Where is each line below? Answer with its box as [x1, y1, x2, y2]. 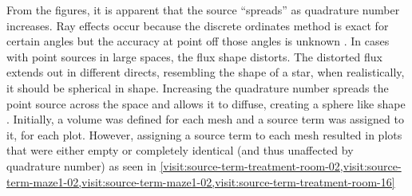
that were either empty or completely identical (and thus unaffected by [6, 142, 354, 159]
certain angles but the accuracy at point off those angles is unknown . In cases [6, 33, 390, 49]
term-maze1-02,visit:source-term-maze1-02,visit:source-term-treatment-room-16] [6, 173, 395, 190]
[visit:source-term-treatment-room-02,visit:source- [160, 157, 402, 174]
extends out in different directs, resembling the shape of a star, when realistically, [6, 64, 405, 80]
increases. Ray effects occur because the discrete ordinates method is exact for [6, 17, 389, 33]
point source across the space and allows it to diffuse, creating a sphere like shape [6, 95, 406, 112]
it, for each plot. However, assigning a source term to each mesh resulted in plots [6, 126, 402, 143]
